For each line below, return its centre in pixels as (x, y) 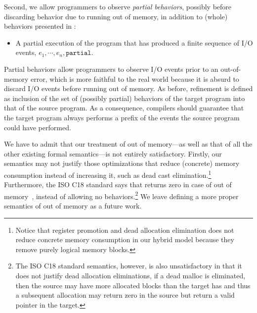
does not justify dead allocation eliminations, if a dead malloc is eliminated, (130, 275)
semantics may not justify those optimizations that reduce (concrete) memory (122, 163)
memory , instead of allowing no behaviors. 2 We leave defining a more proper (121, 195)
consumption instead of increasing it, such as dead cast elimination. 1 (108, 174)
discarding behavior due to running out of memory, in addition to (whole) (116, 16)
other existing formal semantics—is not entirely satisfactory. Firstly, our (113, 153)
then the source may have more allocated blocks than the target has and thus (133, 285)
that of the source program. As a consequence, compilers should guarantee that (124, 108)
